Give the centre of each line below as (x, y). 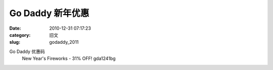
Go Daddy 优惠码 (27, 51)
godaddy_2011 (64, 42)
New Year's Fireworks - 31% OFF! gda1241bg (69, 58)
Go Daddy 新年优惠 (49, 13)
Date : (15, 28)
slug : (15, 42)
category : (20, 35)
